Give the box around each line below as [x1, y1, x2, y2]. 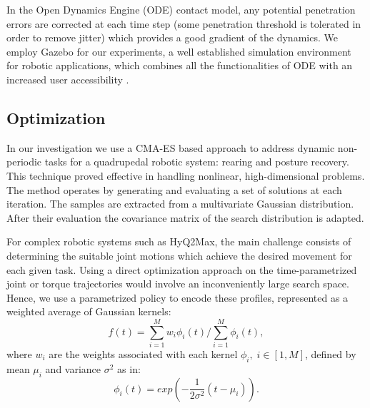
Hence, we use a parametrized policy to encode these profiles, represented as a [6, 290, 349, 305]
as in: [117, 361, 141, 376]
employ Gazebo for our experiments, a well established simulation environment [6, 44, 351, 58]
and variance [45, 361, 101, 376]
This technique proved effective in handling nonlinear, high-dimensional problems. [6, 168, 365, 183]
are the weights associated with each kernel [49, 347, 238, 362]
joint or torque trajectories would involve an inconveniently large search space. [6, 276, 349, 291]
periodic [6, 154, 42, 169]
